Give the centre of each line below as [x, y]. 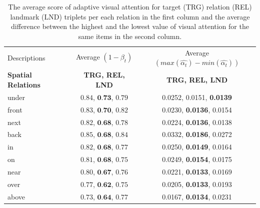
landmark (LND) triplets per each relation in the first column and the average [130, 16]
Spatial [20, 75]
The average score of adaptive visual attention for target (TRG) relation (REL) [130, 6]
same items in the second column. [130, 36]
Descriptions [26, 57]
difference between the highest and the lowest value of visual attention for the [130, 26]
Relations [24, 85]
